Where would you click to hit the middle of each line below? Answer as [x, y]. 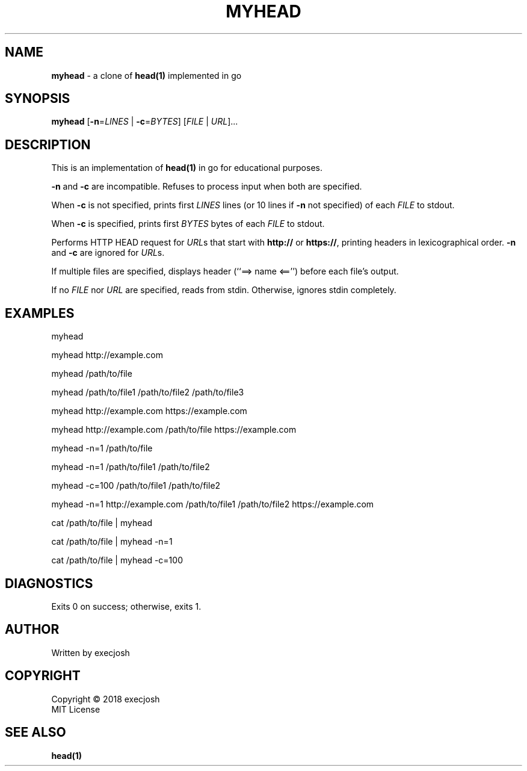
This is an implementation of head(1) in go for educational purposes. [187, 168]
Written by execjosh [91, 652]
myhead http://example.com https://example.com [149, 411]
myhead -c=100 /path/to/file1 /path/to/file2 [136, 486]
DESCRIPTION [48, 144]
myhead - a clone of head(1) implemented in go [146, 75]
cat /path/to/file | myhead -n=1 [112, 542]
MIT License [76, 709]
